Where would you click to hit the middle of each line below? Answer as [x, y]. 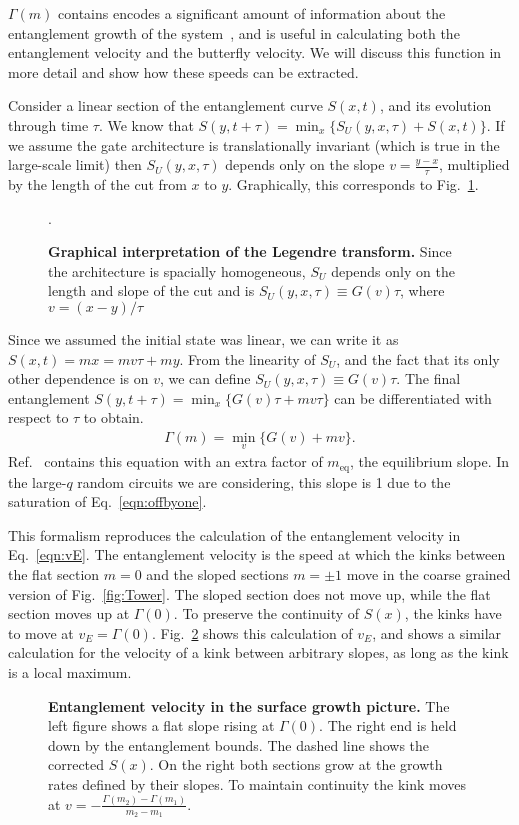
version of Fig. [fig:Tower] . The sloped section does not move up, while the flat [249, 593]
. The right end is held [388, 725]
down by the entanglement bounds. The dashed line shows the [239, 744]
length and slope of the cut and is [151, 290]
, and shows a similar [437, 632]
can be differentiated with [413, 397]
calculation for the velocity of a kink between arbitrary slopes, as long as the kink [258, 652]
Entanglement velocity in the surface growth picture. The [249, 705]
